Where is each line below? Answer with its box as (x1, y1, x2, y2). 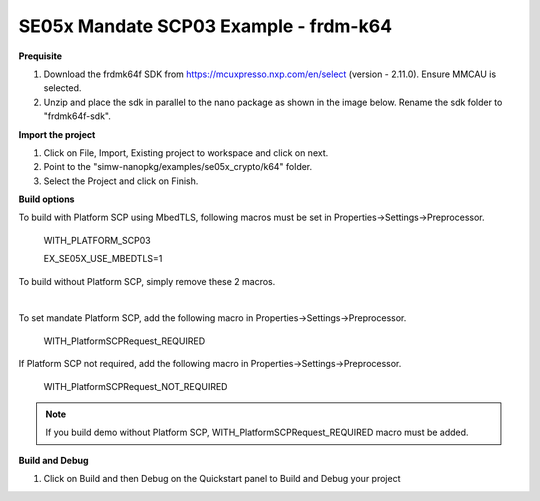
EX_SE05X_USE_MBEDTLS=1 (43, 253, 163, 265)
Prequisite (18, 50, 63, 62)
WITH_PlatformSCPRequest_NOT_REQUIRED (43, 380, 228, 392)
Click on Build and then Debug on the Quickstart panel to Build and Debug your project (43, 473, 401, 485)
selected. (43, 82, 82, 94)
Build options (18, 193, 75, 205)
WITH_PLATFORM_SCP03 (43, 234, 151, 246)
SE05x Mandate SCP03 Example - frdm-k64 (18, 15, 393, 37)
